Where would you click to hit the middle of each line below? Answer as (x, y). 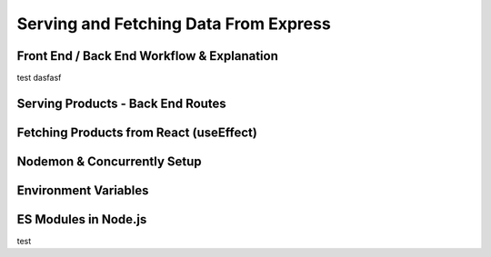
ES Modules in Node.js (82, 219)
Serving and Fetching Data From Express (174, 24)
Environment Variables (83, 190)
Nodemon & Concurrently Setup (109, 161)
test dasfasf (39, 78)
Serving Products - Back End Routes (121, 103)
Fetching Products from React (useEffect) (137, 132)
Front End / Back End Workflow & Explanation (148, 56)
